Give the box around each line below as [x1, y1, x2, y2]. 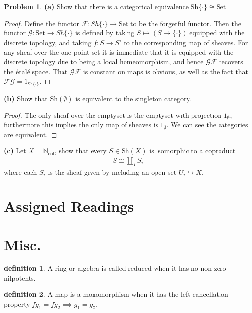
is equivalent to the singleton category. [75, 93, 191, 103]
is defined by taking [75, 28, 135, 38]
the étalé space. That [4, 66, 68, 76]
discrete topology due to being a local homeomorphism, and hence [4, 56, 204, 66]
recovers [219, 56, 243, 66]
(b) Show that [4, 93, 48, 103]
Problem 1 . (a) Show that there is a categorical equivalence [4, 1, 189, 11]
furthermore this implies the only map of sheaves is [4, 119, 158, 130]
